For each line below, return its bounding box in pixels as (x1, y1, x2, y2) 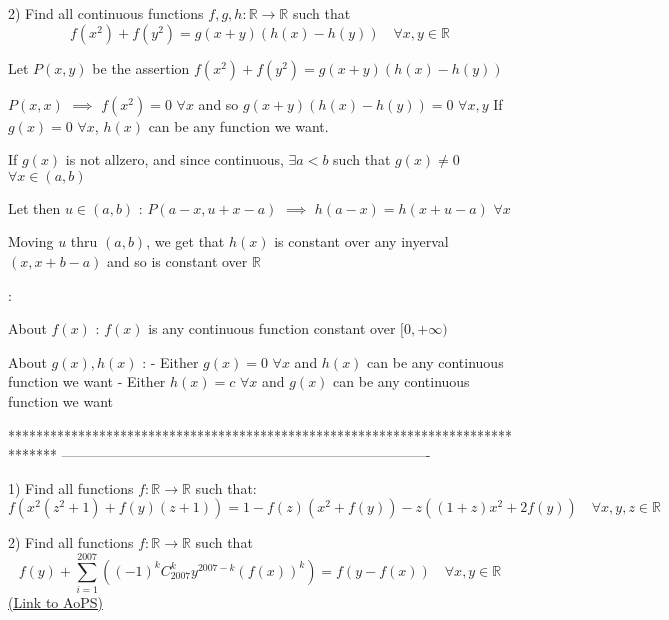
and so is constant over (107, 250, 248, 271)
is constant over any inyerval (274, 231, 449, 252)
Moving (8, 231, 54, 252)
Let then (8, 197, 61, 218)
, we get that (146, 231, 225, 252)
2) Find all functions (8, 532, 134, 553)
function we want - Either (8, 371, 166, 392)
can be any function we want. (148, 115, 329, 136)
